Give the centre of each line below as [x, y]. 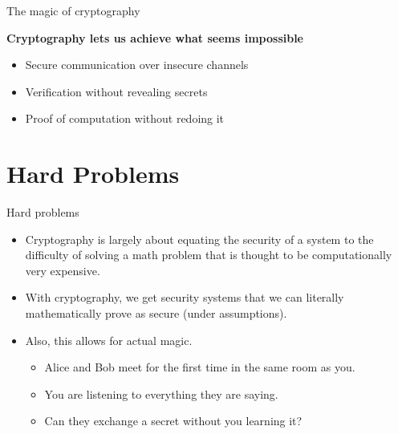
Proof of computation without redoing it [125, 118]
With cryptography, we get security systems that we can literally [185, 297]
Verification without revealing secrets [116, 91]
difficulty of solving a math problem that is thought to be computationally [209, 255]
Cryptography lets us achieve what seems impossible [155, 37]
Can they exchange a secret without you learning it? [173, 421]
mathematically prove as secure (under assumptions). [156, 313]
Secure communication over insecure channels [137, 65]
